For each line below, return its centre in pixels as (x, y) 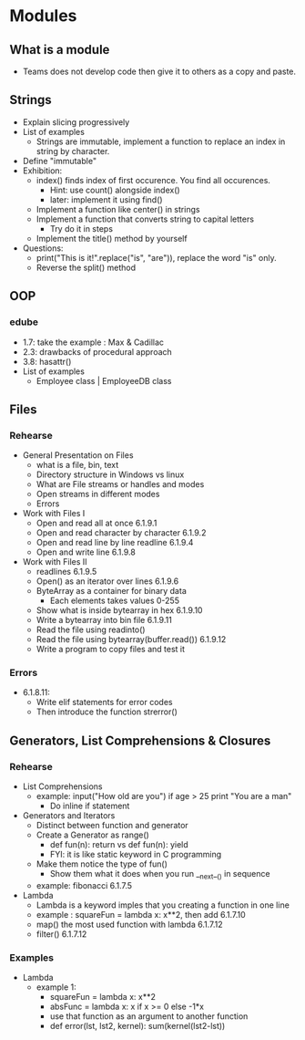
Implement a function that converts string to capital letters (145, 219)
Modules (43, 16)
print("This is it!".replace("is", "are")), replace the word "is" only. (157, 257)
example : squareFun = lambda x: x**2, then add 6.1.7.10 (141, 914)
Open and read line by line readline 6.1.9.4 (115, 543)
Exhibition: (42, 171)
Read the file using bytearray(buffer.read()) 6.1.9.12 (131, 640)
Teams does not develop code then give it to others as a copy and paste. (159, 71)
